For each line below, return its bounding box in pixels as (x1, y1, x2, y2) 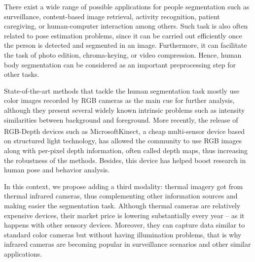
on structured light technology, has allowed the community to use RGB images (4, 135, 242, 146)
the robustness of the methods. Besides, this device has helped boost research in (4, 155, 246, 165)
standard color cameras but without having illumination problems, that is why (4, 229, 242, 239)
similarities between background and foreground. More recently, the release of (4, 114, 238, 125)
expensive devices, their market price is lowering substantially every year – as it (4, 210, 245, 220)
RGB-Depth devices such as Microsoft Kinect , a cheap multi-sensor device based (4, 126, 245, 136)
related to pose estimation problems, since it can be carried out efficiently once (4, 30, 242, 40)
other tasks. (4, 69, 39, 79)
